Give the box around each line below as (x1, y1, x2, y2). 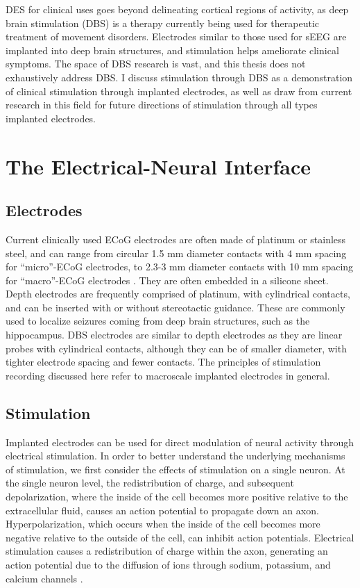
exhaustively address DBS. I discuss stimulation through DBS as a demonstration (6, 70, 353, 84)
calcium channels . (6, 571, 83, 585)
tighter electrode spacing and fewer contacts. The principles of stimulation (6, 354, 321, 369)
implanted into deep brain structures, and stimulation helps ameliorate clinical (6, 42, 339, 57)
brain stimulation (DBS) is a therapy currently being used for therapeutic (6, 15, 320, 30)
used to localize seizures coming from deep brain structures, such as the (6, 313, 310, 328)
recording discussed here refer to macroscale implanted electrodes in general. (6, 368, 330, 382)
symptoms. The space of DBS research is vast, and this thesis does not (6, 56, 306, 71)
